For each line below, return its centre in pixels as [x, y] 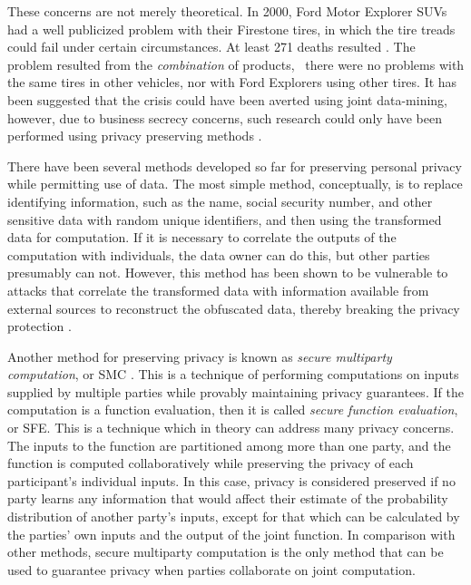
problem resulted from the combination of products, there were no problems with [236, 64]
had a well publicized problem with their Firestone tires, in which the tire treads [231, 29]
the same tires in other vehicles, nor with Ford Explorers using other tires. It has [232, 82]
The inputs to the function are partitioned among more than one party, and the [229, 445]
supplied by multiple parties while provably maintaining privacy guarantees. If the [235, 391]
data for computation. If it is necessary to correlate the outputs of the [202, 237]
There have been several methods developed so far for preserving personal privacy [235, 166]
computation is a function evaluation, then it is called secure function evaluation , [233, 409]
